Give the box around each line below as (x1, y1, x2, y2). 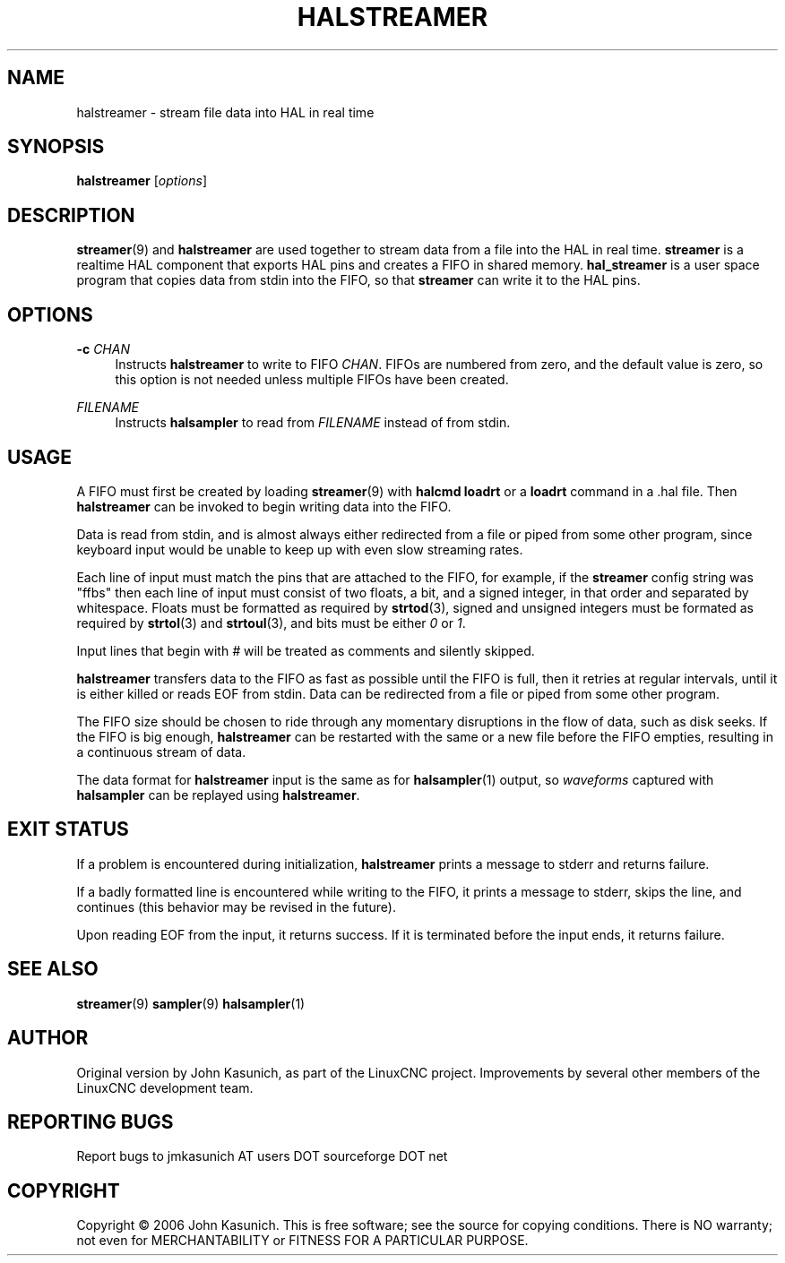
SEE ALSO (7, 958, 99, 981)
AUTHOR (7, 1027, 89, 1050)
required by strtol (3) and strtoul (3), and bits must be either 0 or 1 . (76, 614, 466, 631)
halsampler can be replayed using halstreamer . (76, 786, 360, 803)
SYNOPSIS (7, 135, 105, 159)
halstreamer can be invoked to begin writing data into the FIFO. (76, 498, 452, 514)
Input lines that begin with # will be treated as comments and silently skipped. (76, 642, 535, 658)
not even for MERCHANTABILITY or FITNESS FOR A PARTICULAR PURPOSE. (76, 1233, 529, 1249)
